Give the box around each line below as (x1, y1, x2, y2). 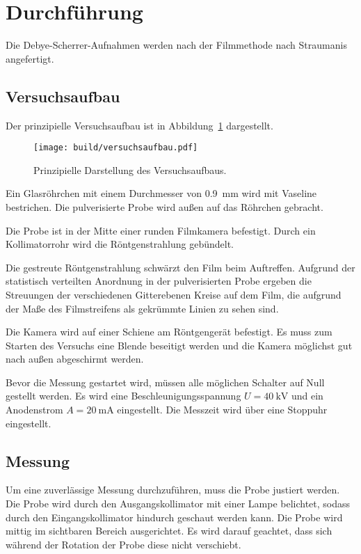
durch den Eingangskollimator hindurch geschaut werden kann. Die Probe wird (6, 509, 343, 524)
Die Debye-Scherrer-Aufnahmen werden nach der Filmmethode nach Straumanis (6, 38, 347, 52)
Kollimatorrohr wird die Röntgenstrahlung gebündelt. (6, 237, 234, 251)
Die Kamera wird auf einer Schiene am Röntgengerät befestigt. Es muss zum (6, 324, 332, 339)
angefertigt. (6, 51, 54, 65)
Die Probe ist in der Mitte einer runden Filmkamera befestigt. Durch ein (6, 223, 316, 237)
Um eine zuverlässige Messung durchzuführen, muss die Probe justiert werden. (6, 482, 340, 497)
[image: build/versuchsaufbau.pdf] (33, 143, 198, 153)
